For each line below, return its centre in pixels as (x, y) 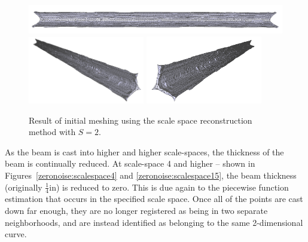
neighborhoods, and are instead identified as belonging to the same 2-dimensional (154, 222)
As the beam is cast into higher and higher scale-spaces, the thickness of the (144, 151)
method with (52, 132)
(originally (24, 187)
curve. (16, 234)
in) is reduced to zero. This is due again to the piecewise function (169, 187)
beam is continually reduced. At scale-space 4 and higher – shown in (130, 163)
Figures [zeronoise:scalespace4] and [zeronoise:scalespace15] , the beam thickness (151, 175)
